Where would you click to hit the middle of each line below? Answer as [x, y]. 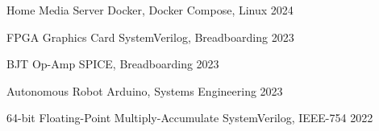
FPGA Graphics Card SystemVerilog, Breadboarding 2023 [150, 37]
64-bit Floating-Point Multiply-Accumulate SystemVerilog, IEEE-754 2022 [190, 118]
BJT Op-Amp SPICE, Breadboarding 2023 [113, 64]
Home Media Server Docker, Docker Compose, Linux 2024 [150, 10]
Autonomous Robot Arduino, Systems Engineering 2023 [145, 90]
